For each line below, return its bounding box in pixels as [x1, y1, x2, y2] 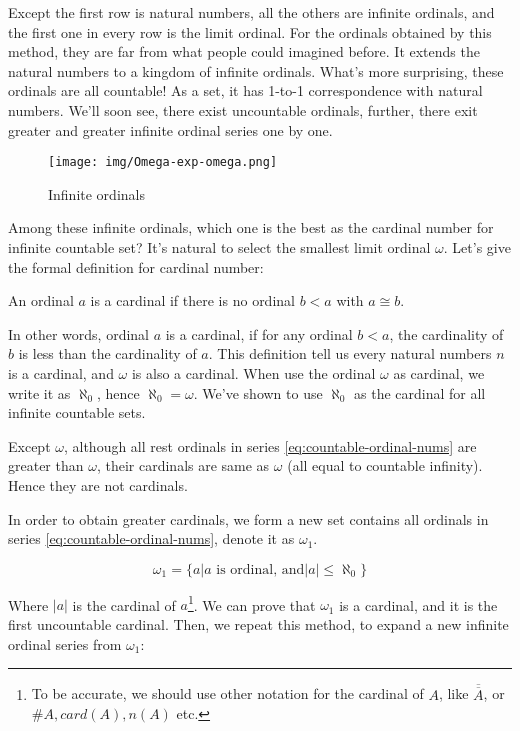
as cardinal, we [393, 362, 485, 383]
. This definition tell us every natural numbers [208, 343, 492, 364]
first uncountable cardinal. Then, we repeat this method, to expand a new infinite [8, 613, 509, 634]
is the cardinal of [72, 594, 176, 615]
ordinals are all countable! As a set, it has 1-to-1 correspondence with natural [8, 80, 483, 101]
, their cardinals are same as [96, 455, 270, 476]
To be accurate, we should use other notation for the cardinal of [31, 683, 424, 704]
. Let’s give [443, 237, 511, 257]
